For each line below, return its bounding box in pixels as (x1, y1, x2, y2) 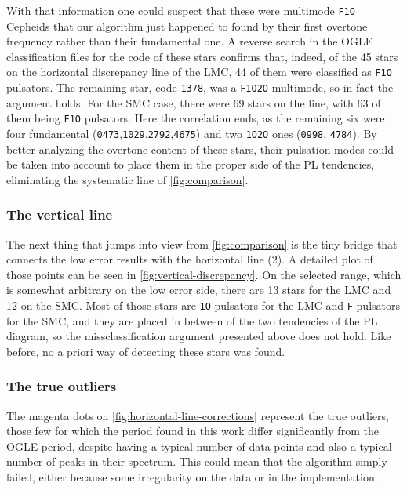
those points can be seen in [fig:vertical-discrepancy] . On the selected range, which (6, 266, 402, 282)
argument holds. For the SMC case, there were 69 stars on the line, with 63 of (6, 94, 381, 111)
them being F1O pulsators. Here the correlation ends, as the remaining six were (6, 110, 385, 126)
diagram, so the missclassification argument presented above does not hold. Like (6, 328, 391, 344)
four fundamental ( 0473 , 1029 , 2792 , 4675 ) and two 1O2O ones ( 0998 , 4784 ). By (6, 125, 377, 141)
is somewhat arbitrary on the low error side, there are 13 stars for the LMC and (6, 281, 391, 298)
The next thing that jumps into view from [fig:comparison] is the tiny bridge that (6, 235, 398, 252)
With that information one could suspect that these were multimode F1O (6, 2, 355, 18)
